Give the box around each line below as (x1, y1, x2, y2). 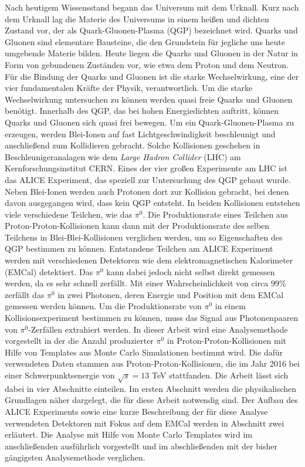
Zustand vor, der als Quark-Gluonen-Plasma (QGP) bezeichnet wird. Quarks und (5, 24, 298, 36)
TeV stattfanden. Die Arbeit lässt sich (151, 369, 289, 381)
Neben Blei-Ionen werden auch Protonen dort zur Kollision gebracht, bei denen (5, 185, 289, 197)
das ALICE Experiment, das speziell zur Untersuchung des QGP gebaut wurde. (5, 173, 291, 185)
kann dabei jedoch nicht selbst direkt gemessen (106, 265, 275, 278)
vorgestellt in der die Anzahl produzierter (5, 334, 154, 347)
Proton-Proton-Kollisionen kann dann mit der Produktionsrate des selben (5, 219, 270, 232)
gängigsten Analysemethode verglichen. (5, 451, 145, 463)
